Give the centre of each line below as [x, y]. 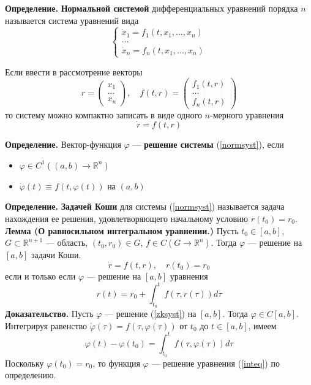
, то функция [116, 363]
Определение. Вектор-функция [63, 144]
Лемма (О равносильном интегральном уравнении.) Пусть [122, 230]
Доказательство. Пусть [49, 313]
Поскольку [24, 363]
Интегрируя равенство [46, 325]
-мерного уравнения [247, 114]
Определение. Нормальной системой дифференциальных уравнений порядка [152, 8]
